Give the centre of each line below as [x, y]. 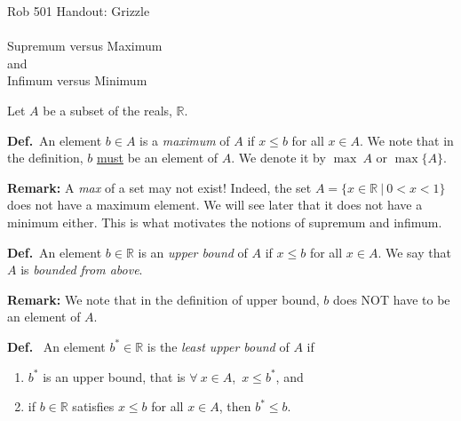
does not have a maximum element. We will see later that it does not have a [215, 205]
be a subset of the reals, [107, 110]
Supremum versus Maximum [85, 46]
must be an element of [157, 158]
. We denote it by [278, 158]
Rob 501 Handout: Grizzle [79, 11]
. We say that [414, 252]
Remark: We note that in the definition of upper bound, [163, 299]
